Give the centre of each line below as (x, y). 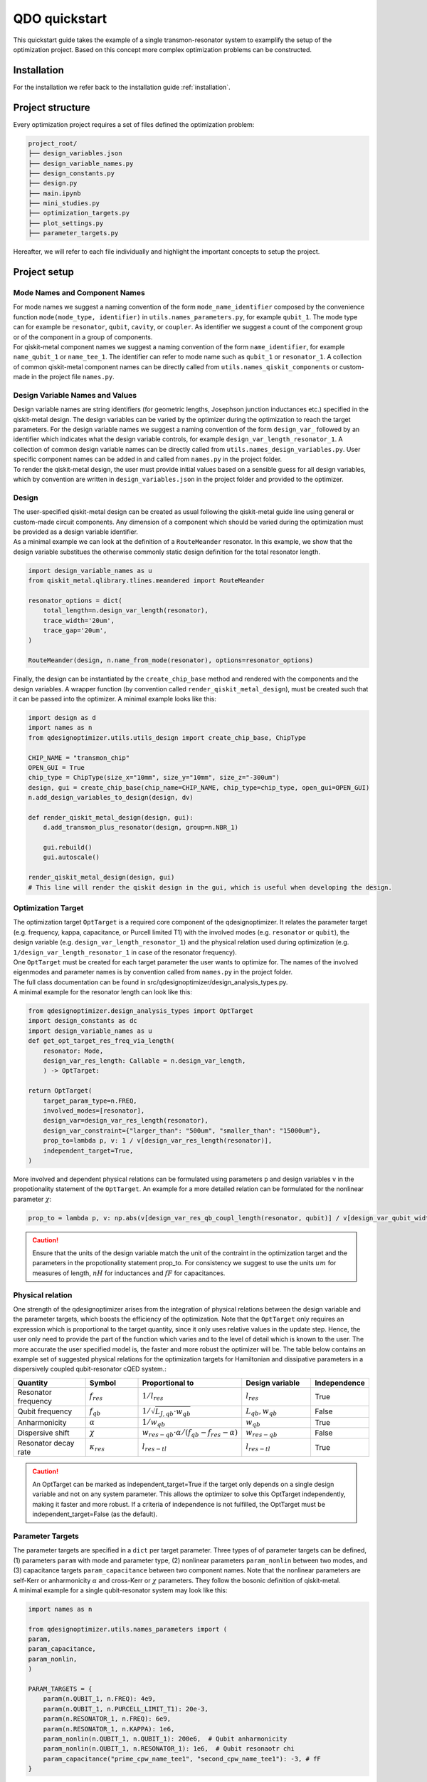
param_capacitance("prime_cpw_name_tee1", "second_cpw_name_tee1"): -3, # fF (182, 1758)
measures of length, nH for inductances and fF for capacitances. (129, 1273)
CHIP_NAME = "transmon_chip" (79, 758)
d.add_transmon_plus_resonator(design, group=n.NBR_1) (141, 828)
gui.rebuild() (68, 848)
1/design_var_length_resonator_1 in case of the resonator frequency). (125, 952)
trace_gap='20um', (75, 630)
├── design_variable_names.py (81, 163)
